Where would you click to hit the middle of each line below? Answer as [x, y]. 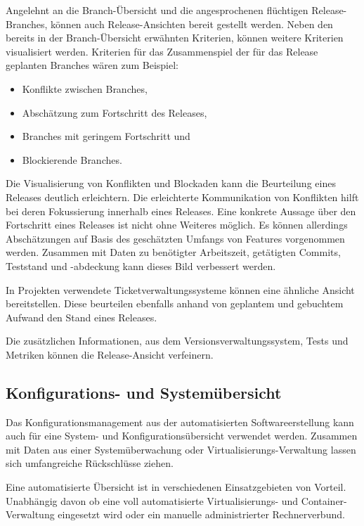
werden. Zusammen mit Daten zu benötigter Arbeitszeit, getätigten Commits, [173, 252]
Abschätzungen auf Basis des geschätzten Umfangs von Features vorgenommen [175, 238]
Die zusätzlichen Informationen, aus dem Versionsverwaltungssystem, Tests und [177, 341]
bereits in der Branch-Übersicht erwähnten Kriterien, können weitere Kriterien [175, 38]
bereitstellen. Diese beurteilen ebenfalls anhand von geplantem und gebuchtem [175, 303]
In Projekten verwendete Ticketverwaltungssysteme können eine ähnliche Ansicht [180, 289]
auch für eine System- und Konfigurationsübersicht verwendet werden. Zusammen [182, 436]
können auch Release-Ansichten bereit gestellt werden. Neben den [192, 24]
